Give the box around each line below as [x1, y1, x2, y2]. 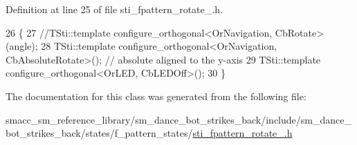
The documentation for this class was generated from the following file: [6, 88, 306, 103]
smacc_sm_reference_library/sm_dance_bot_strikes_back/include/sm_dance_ [6, 112, 351, 126]
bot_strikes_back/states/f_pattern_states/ [6, 126, 193, 140]
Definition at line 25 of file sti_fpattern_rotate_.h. [6, 2, 223, 16]
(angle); [6, 39, 38, 53]
